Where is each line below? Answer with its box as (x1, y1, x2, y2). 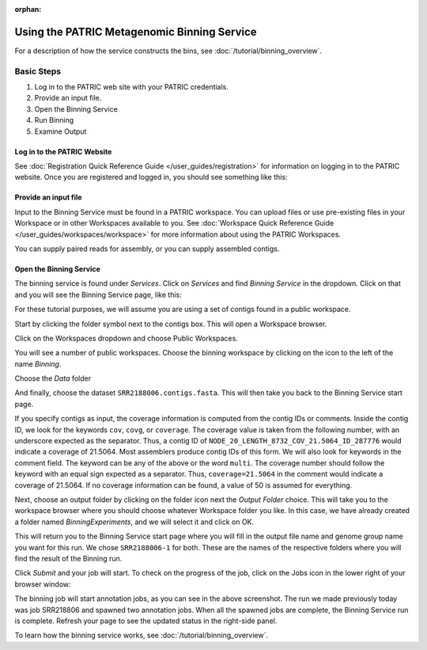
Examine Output (34, 127, 87, 136)
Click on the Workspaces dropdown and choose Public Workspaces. (14, 333, 239, 343)
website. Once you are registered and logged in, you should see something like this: (14, 173, 288, 182)
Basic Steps (14, 66, 62, 77)
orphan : (14, 5, 42, 13)
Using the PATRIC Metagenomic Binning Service (14, 25, 257, 39)
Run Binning (34, 116, 74, 125)
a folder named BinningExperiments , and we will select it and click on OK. (14, 517, 255, 526)
